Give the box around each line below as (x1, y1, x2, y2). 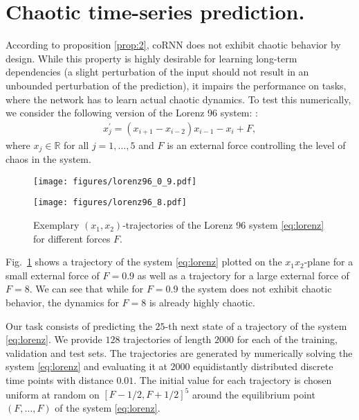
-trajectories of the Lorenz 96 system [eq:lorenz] (122, 218, 324, 232)
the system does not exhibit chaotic (181, 281, 332, 296)
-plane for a (304, 254, 353, 269)
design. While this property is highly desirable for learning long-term (6, 51, 297, 65)
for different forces (33, 231, 111, 245)
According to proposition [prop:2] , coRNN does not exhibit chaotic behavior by (6, 37, 341, 52)
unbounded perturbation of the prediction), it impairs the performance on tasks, (6, 78, 347, 92)
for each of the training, (237, 332, 338, 347)
